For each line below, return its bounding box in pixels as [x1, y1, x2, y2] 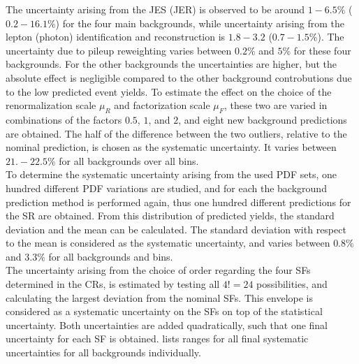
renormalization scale [6, 98, 96, 112]
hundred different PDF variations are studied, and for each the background [6, 180, 327, 195]
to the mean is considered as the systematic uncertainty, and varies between [6, 235, 330, 250]
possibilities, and [256, 277, 328, 291]
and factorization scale [114, 98, 210, 112]
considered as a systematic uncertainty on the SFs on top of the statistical [6, 304, 323, 319]
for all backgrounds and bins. [48, 249, 173, 263]
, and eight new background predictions [178, 112, 347, 126]
